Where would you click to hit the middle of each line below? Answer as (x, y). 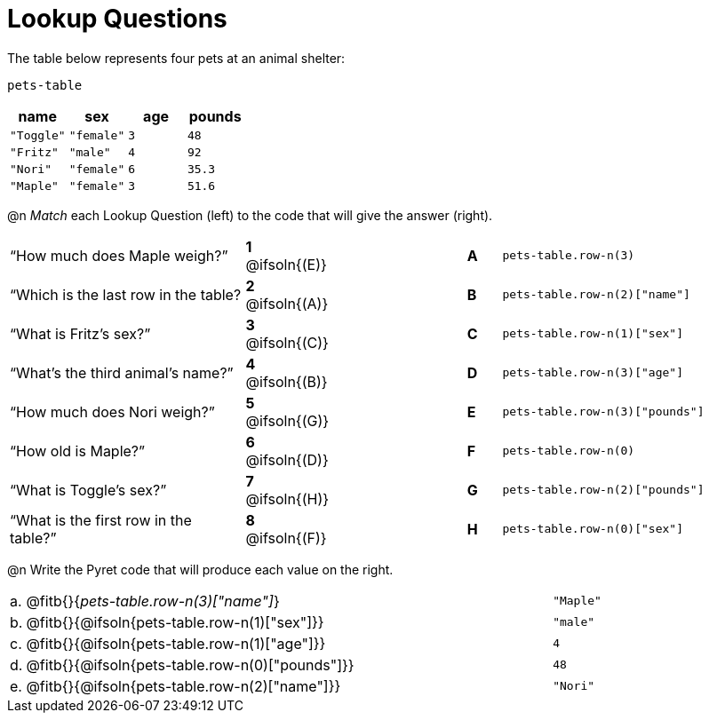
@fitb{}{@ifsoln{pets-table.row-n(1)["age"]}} (176, 643)
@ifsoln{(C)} (287, 342)
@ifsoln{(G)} (287, 420)
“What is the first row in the (101, 520)
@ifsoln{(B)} (287, 381)
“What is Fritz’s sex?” (80, 333)
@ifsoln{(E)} (286, 264)
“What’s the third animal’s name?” (122, 372)
